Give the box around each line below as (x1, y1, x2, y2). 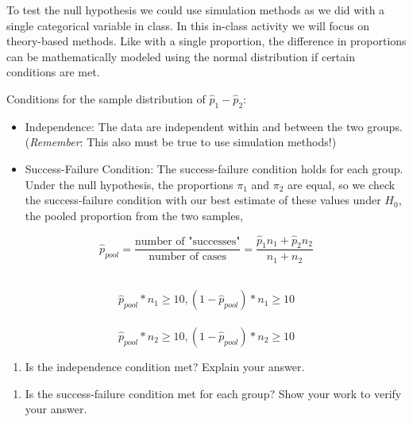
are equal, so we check (288, 176, 396, 192)
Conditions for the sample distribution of (6, 90, 206, 106)
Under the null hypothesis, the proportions (25, 176, 234, 192)
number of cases (149, 251, 227, 263)
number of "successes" (134, 236, 241, 248)
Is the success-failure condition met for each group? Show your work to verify (25, 385, 402, 401)
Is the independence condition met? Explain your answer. (25, 358, 305, 375)
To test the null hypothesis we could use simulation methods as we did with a (6, 2, 385, 17)
